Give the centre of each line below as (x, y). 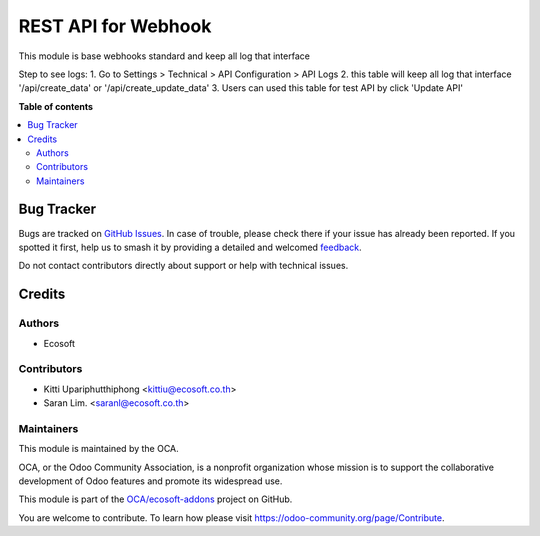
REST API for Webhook (115, 26)
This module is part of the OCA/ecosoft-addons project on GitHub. (155, 499)
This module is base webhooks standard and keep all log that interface (164, 56)
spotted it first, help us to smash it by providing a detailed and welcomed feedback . (190, 247)
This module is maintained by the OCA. (98, 449)
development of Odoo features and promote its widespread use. (150, 481)
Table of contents (56, 106)
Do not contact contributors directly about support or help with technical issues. (183, 266)
